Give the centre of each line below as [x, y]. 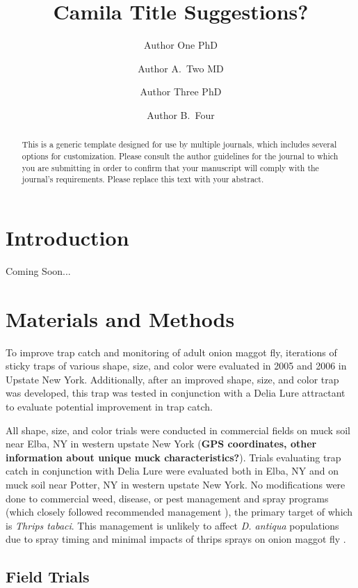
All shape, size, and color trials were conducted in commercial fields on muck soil [178, 430]
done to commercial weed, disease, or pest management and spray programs [167, 498]
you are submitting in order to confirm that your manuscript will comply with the [170, 167]
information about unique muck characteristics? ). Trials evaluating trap [173, 457]
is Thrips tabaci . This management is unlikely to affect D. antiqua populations [172, 525]
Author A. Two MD [181, 68]
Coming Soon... [38, 270]
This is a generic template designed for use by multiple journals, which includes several [179, 144]
